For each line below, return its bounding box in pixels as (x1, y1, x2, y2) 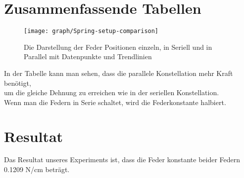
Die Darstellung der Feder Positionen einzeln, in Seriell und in (24, 41, 212, 52)
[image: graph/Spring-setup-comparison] (24, 28, 159, 35)
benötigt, (4, 77, 31, 88)
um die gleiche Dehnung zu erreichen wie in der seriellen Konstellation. (4, 87, 219, 98)
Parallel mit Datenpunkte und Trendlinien (24, 51, 152, 62)
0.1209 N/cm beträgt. (4, 164, 70, 175)
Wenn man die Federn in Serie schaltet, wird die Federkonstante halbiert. (4, 97, 226, 107)
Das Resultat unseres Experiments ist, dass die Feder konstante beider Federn (4, 154, 241, 165)
